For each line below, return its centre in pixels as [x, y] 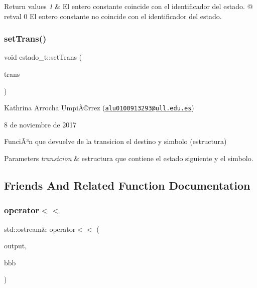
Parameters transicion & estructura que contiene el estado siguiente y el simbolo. [129, 158]
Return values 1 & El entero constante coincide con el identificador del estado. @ [128, 6]
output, [16, 246]
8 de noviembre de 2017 [40, 124]
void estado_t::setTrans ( [43, 57]
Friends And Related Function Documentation [127, 185]
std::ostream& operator [40, 229]
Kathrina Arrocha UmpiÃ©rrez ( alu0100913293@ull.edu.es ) [99, 108]
